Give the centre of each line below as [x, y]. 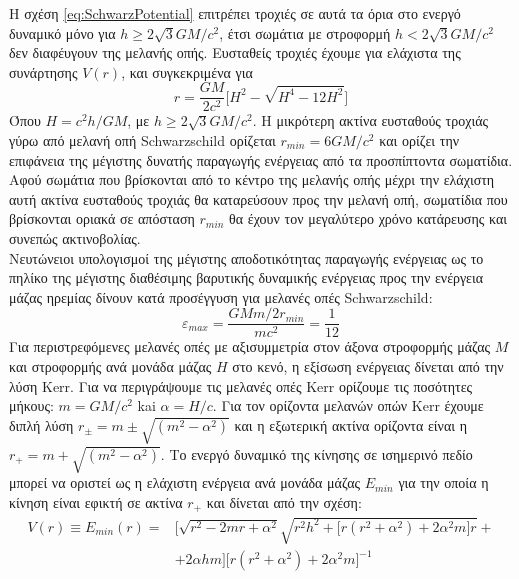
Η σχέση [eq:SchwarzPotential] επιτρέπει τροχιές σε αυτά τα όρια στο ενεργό [235, 13]
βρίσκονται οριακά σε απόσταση [102, 218]
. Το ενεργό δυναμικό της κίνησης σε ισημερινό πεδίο [316, 453]
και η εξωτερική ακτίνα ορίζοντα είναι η [351, 424]
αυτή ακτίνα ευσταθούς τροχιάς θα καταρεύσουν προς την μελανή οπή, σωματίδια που [258, 198]
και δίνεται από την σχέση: [284, 501]
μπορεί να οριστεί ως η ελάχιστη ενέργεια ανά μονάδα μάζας [185, 482]
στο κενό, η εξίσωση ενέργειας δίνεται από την [368, 366]
